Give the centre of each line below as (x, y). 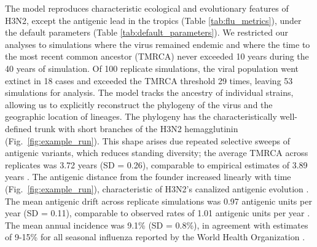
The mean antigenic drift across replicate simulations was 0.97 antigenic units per (158, 201)
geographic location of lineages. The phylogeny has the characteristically (141, 116)
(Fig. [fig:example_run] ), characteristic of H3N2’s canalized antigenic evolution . (157, 188)
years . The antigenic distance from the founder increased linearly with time (148, 177)
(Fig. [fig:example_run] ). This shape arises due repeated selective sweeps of (147, 140)
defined (18, 128)
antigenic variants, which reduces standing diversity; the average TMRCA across (157, 153)
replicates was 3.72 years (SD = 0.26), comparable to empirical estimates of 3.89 (156, 164)
